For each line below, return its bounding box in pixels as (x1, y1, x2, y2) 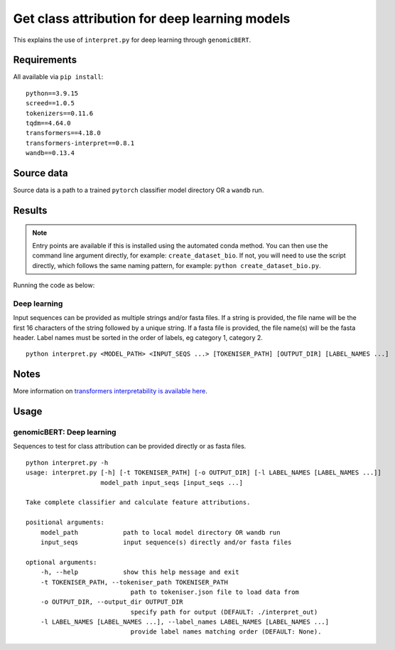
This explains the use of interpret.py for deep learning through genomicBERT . (13, 36, 251, 44)
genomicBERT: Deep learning (13, 427, 117, 437)
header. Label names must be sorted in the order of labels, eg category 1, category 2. (13, 333, 263, 341)
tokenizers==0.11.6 (26, 109, 94, 117)
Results (13, 204, 48, 216)
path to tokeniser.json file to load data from (130, 587, 300, 596)
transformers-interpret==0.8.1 (26, 139, 135, 147)
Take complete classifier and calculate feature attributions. (26, 499, 251, 506)
